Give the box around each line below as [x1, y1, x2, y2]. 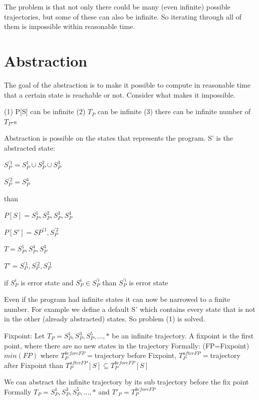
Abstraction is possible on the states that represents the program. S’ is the [4, 133, 233, 143]
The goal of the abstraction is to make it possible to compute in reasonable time [4, 79, 250, 90]
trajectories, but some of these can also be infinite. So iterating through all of [4, 11, 241, 22]
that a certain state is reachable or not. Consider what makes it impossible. [4, 89, 235, 100]
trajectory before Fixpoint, [94, 350, 177, 360]
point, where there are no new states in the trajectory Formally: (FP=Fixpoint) [4, 340, 249, 350]
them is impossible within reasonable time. [4, 21, 135, 32]
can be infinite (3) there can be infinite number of [97, 106, 250, 117]
